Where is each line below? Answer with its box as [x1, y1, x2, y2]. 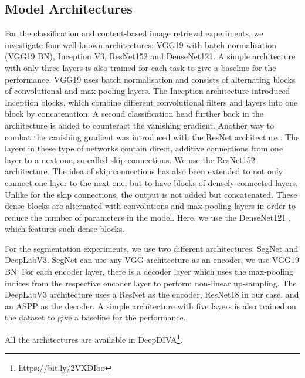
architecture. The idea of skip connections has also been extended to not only [5, 165, 283, 177]
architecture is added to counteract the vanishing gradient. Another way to [5, 119, 274, 131]
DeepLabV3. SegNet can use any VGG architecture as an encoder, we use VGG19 [5, 254, 299, 266]
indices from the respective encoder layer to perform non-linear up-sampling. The [5, 276, 297, 289]
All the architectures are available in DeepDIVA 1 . [5, 332, 183, 345]
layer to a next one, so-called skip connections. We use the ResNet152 [5, 153, 255, 166]
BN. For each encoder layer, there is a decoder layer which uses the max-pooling [5, 265, 293, 278]
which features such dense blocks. [5, 222, 125, 235]
